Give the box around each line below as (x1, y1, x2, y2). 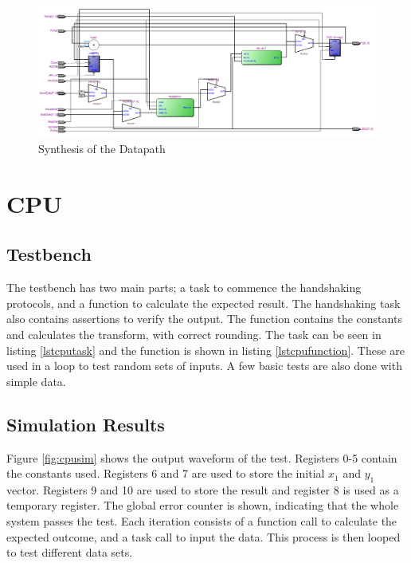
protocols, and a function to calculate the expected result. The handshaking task (6, 294, 401, 311)
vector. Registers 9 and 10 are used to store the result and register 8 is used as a (6, 481, 399, 498)
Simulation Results (6, 411, 165, 436)
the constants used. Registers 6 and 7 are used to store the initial (6, 465, 325, 482)
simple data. (6, 372, 66, 389)
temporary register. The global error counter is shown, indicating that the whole (6, 497, 399, 514)
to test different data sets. (6, 544, 133, 561)
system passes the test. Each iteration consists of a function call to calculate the (6, 513, 397, 530)
